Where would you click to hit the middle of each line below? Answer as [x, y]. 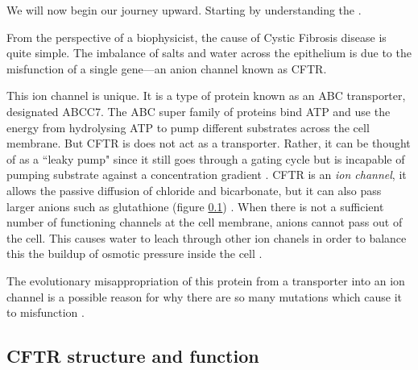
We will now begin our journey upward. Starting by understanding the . [184, 10]
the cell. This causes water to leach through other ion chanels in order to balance [207, 237]
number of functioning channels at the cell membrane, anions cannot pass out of [205, 222]
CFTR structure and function [133, 356]
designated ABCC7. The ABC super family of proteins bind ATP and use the [199, 111]
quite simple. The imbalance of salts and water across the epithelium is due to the [209, 53]
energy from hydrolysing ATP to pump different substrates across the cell [188, 127]
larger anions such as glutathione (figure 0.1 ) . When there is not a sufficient [195, 206]
